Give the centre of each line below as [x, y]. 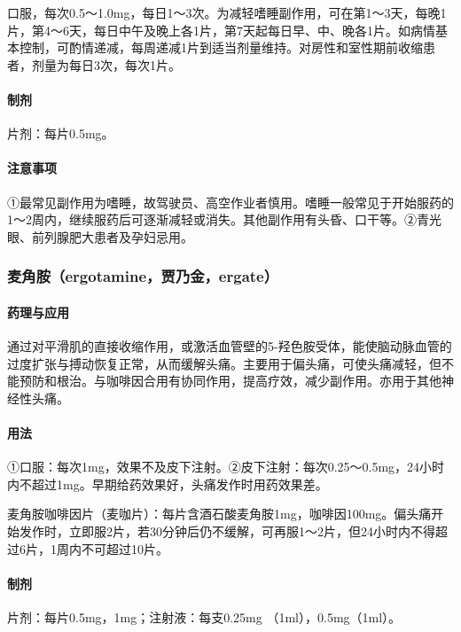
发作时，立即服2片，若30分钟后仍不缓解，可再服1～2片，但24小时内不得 [227, 531]
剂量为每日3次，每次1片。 [106, 64]
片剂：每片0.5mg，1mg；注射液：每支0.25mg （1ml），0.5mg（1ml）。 [204, 616]
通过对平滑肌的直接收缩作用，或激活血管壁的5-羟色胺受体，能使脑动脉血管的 [230, 345]
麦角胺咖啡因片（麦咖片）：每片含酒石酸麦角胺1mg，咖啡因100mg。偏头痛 [219, 514]
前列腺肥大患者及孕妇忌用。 [112, 236]
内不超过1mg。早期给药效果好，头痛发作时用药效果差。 [168, 484]
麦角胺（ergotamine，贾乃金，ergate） [143, 276]
